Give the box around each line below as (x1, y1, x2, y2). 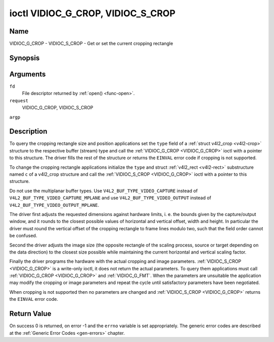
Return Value (9, 309, 52, 318)
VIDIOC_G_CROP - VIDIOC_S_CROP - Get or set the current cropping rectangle (9, 41, 174, 47)
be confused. (9, 233, 38, 239)
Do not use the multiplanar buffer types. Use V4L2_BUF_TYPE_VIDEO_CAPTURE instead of (9, 188, 198, 194)
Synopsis (9, 53, 40, 62)
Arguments (9, 70, 46, 78)
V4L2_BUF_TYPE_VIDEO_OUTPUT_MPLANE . (9, 202, 99, 208)
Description (9, 127, 48, 136)
